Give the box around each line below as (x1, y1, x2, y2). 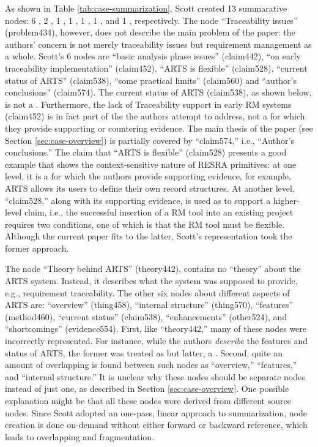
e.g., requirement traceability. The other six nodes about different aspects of (5, 286, 290, 299)
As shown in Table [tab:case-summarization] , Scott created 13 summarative (5, 2, 287, 14)
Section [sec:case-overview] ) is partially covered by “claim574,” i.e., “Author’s (5, 133, 294, 146)
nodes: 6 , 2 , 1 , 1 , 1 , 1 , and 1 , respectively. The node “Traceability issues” (5, 13, 298, 26)
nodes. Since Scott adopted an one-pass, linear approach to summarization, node (5, 406, 307, 419)
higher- (273, 193, 300, 206)
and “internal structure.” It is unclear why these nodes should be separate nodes (5, 370, 305, 383)
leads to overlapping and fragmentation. (5, 430, 155, 443)
